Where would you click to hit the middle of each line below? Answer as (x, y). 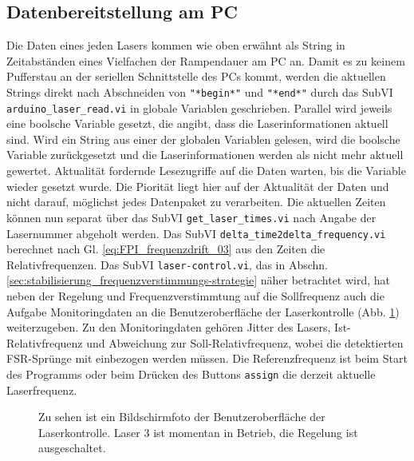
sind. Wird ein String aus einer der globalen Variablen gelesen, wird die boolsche (203, 139)
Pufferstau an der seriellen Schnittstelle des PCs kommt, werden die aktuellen (196, 76)
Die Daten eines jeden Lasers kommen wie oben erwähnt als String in (176, 45)
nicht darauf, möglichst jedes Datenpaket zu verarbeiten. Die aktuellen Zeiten (196, 202)
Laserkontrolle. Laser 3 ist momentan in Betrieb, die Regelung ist (198, 432)
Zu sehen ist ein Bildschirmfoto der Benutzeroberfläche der (182, 417)
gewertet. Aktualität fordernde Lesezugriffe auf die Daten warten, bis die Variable (206, 171)
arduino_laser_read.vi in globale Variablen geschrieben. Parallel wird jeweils (199, 107)
